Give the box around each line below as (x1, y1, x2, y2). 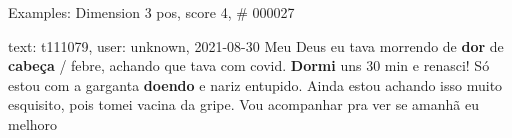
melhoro (8, 113, 58, 134)
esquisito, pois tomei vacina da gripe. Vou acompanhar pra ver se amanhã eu (8, 94, 480, 115)
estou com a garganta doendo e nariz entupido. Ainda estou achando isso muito (8, 74, 503, 95)
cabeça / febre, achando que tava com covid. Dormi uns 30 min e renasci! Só (8, 55, 490, 76)
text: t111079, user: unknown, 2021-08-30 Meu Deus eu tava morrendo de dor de (8, 35, 504, 56)
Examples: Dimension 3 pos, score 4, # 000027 (8, 2, 295, 22)
